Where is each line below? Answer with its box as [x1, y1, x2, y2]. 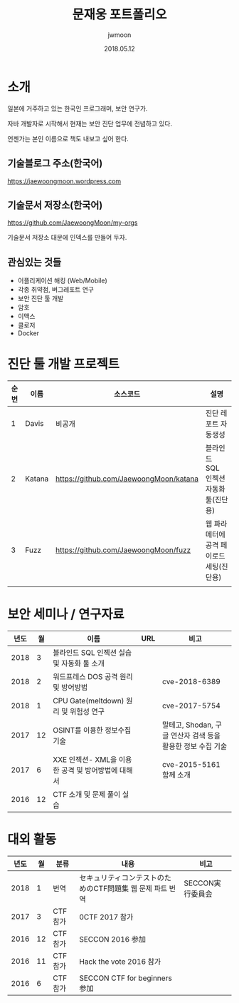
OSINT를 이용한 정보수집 [53, 725, 132, 735]
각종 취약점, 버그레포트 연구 [17, 285, 95, 294]
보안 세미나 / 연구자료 [7, 606, 124, 623]
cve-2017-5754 [162, 701, 221, 711]
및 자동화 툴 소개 [53, 658, 105, 668]
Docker [17, 329, 40, 337]
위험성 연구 [70, 707, 105, 716]
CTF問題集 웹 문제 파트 [93, 883, 168, 893]
